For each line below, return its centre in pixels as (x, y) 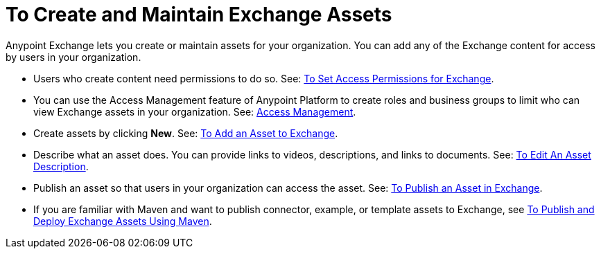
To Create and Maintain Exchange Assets (199, 15)
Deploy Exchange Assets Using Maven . (123, 221)
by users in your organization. (73, 57)
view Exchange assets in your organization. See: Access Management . (195, 111)
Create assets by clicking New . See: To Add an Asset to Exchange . (186, 133)
